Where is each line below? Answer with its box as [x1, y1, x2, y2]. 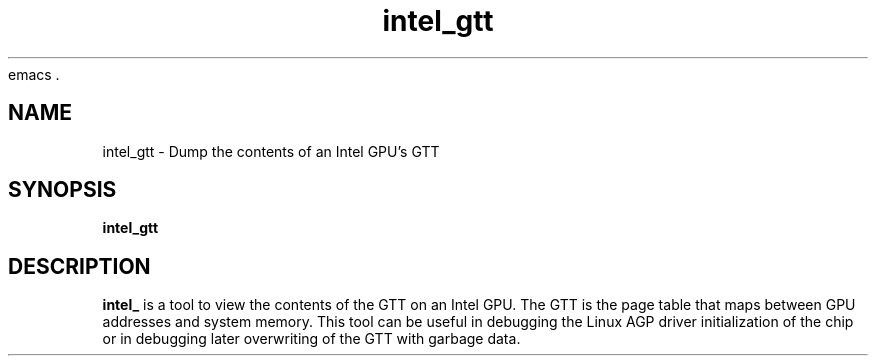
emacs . [8, 65, 60, 83]
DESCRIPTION [8, 253, 151, 279]
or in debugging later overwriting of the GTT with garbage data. [102, 330, 521, 348]
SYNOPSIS [8, 177, 117, 203]
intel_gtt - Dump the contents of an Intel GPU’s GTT [102, 142, 440, 160]
